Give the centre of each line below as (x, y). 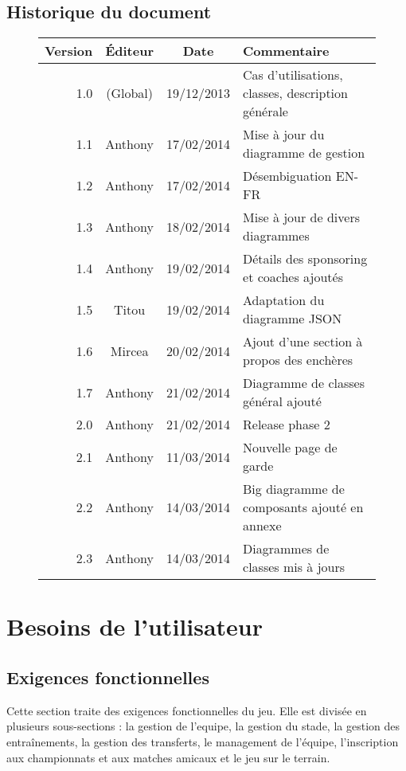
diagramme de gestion (304, 153)
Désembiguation (287, 176)
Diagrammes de (286, 549)
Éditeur (130, 51)
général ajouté (282, 401)
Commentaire (286, 51)
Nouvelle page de (290, 448)
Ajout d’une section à (303, 342)
